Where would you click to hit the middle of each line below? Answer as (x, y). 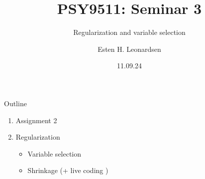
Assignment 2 (36, 120)
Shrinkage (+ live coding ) (68, 170)
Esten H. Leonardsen (129, 49)
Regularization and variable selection (129, 32)
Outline (15, 103)
